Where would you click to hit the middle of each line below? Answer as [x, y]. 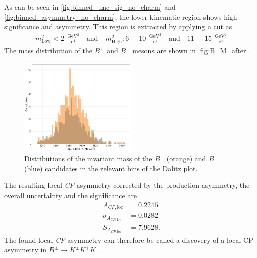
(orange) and [186, 158]
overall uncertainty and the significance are [71, 195]
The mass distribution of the [48, 51]
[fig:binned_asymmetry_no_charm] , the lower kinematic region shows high [121, 16]
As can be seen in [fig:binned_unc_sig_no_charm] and [90, 7]
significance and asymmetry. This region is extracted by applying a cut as [118, 26]
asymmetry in [25, 250]
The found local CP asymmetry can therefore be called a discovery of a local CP [129, 240]
